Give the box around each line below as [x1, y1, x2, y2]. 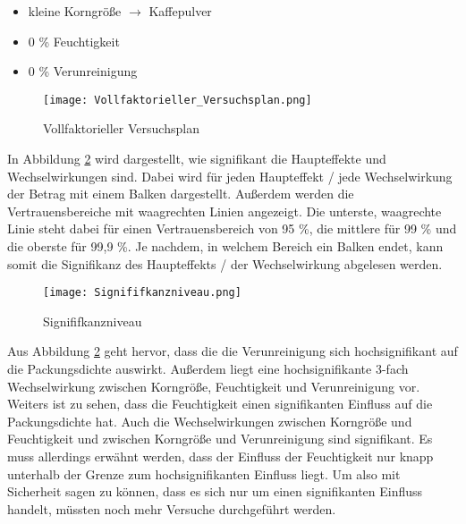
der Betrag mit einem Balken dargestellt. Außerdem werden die [7, 184, 354, 203]
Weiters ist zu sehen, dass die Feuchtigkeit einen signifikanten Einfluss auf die [7, 394, 433, 413]
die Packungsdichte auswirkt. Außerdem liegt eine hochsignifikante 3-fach [7, 359, 409, 378]
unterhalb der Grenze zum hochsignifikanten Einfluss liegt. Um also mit [7, 464, 401, 483]
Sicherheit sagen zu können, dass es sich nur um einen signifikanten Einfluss [7, 482, 423, 501]
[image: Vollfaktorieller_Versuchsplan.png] [43, 93, 312, 106]
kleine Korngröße [28, 2, 122, 20]
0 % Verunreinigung [28, 62, 138, 80]
